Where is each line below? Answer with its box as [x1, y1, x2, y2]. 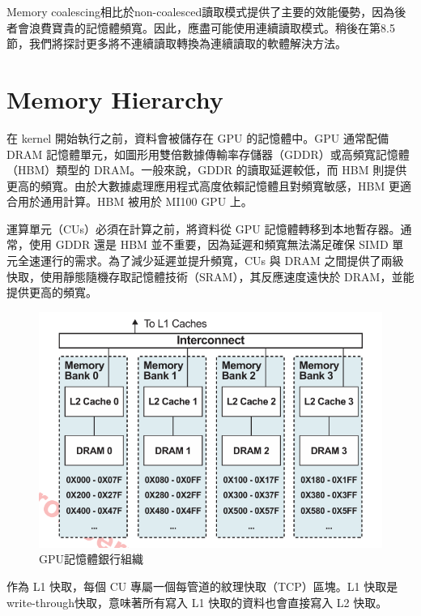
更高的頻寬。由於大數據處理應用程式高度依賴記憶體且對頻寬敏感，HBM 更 [6, 177, 400, 194]
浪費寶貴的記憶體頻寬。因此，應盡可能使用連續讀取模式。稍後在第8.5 [28, 19, 395, 36]
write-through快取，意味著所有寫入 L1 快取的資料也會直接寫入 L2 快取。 [6, 593, 388, 610]
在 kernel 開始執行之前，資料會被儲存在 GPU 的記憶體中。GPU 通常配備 [6, 129, 389, 146]
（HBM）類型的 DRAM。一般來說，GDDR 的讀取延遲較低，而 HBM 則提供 [6, 161, 407, 178]
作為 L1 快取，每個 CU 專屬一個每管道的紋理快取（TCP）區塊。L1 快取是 [6, 577, 398, 594]
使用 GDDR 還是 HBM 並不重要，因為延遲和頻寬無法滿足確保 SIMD [28, 236, 389, 253]
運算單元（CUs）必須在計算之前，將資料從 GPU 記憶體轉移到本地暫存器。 [6, 220, 401, 237]
